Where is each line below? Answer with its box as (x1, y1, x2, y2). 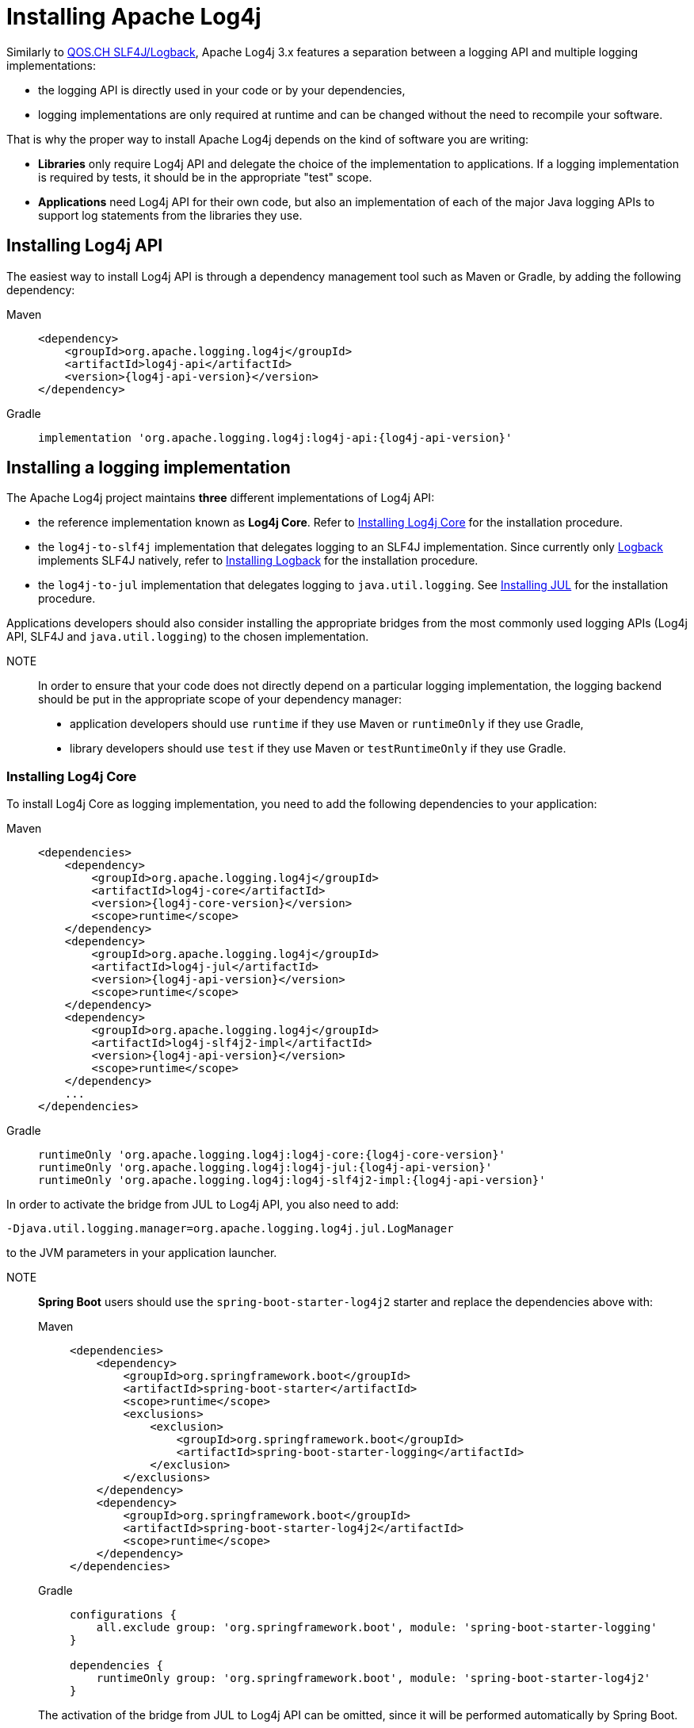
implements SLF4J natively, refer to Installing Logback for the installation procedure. (38, 554, 479, 568)
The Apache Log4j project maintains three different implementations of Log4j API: (6, 491, 435, 505)
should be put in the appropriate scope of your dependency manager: (38, 692, 402, 707)
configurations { (70, 1608, 177, 1622)
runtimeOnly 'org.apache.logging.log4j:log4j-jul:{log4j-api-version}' (38, 1161, 493, 1174)
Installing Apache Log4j (6, 3, 261, 30)
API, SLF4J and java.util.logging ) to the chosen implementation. (6, 630, 369, 644)
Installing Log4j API (6, 236, 163, 256)
